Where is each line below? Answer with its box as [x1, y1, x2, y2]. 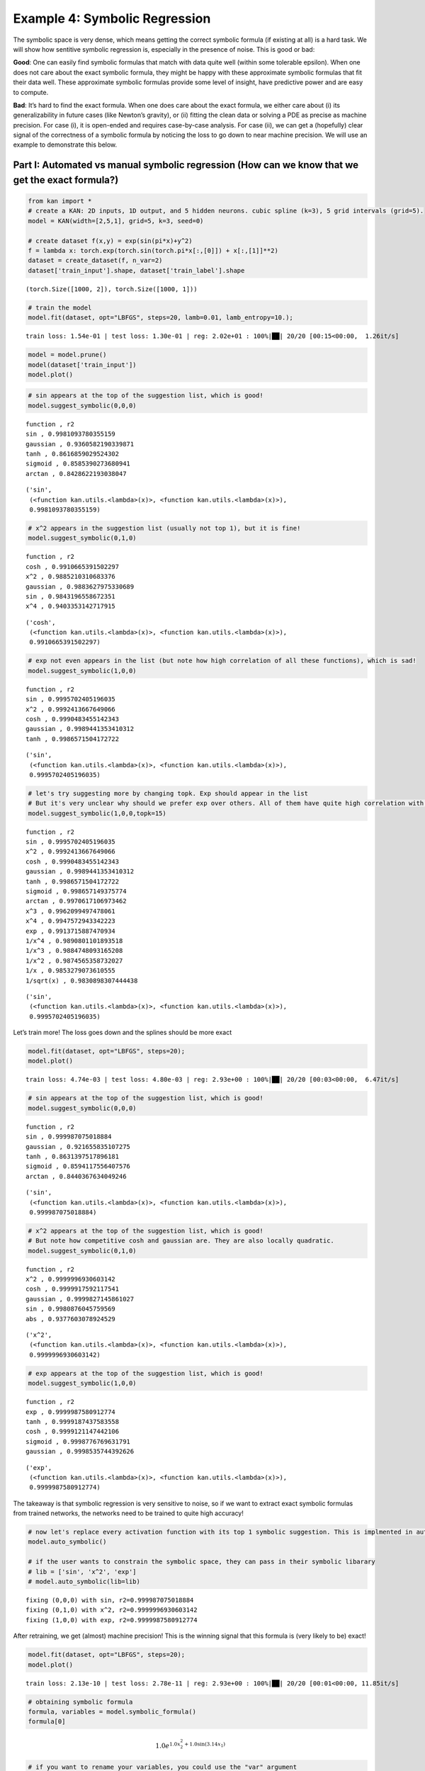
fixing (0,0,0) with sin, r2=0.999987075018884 [25, 1596, 194, 1605]
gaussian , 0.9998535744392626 [25, 1447, 135, 1456]
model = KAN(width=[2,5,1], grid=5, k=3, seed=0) [28, 217, 204, 225]
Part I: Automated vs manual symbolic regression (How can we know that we [13, 159, 359, 171]
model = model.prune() [28, 351, 107, 359]
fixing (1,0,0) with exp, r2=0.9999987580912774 [25, 1616, 198, 1624]
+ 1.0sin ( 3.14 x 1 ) [184, 1741, 226, 1748]
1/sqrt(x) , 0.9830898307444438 [25, 976, 138, 985]
